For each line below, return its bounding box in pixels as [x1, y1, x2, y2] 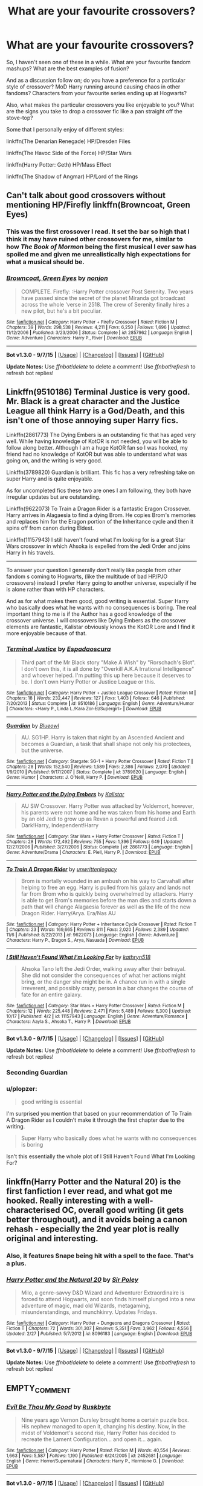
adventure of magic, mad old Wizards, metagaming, [21, 1302, 150, 1310]
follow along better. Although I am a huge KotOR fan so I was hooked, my [6, 444, 188, 451]
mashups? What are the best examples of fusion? [6, 65, 129, 72]
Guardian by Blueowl [6, 722, 59, 729]
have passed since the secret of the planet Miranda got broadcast [21, 294, 185, 301]
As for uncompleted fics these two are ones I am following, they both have [6, 487, 192, 495]
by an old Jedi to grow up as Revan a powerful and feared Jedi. [21, 815, 179, 822]
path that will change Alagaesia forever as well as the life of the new [21, 903, 191, 910]
